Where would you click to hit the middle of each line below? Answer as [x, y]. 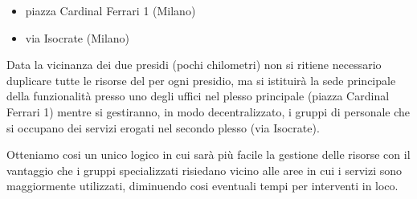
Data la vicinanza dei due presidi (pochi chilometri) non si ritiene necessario [194, 65]
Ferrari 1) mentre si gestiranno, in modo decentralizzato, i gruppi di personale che [208, 111]
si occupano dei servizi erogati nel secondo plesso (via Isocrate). [163, 127]
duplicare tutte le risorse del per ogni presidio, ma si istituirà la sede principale [201, 80]
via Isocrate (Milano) [78, 37]
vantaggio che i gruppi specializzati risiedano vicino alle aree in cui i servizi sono [204, 170]
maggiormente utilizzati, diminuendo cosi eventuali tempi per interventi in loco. [202, 186]
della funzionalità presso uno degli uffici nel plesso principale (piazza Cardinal [198, 96]
